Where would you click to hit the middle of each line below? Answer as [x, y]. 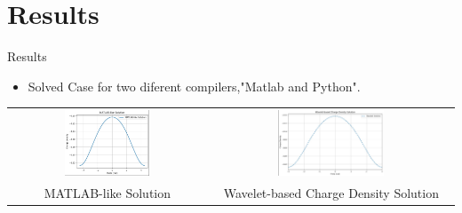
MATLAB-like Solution [108, 193]
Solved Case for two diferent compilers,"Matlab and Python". [194, 86]
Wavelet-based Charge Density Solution [331, 193]
